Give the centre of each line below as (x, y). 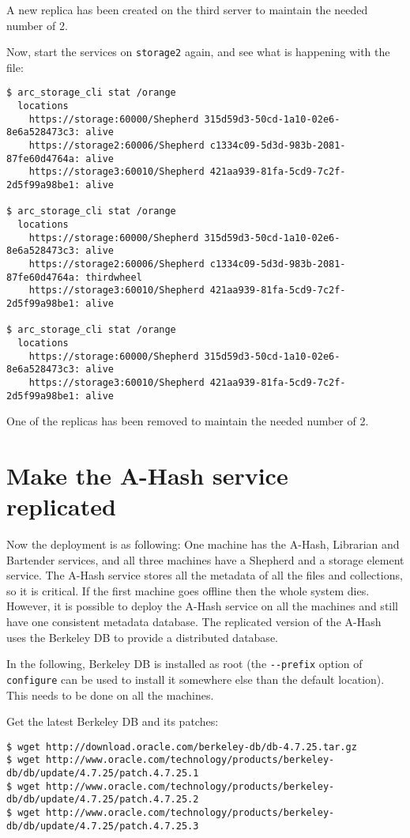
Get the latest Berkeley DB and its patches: (113, 721)
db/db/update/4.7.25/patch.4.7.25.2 (103, 800)
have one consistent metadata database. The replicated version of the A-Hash (194, 622)
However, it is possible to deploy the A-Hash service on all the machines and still (203, 606)
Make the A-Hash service (147, 475)
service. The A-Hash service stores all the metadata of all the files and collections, (205, 575)
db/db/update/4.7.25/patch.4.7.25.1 (103, 774)
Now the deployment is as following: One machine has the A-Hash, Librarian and (203, 544)
